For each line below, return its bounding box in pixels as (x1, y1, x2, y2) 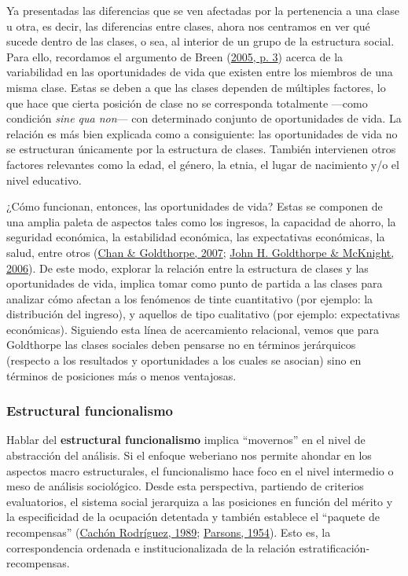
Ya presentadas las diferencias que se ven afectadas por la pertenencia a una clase (6, 2, 399, 18)
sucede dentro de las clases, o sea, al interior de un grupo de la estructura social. (6, 33, 395, 50)
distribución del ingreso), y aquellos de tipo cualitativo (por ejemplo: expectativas (6, 306, 400, 322)
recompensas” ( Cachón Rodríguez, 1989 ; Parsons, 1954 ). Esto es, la (6, 524, 331, 541)
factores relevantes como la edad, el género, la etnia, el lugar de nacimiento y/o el (6, 156, 399, 172)
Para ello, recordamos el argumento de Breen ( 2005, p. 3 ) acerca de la (6, 48, 344, 64)
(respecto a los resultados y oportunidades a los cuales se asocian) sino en (6, 352, 362, 369)
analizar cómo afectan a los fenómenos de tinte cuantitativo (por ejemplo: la (6, 290, 373, 306)
